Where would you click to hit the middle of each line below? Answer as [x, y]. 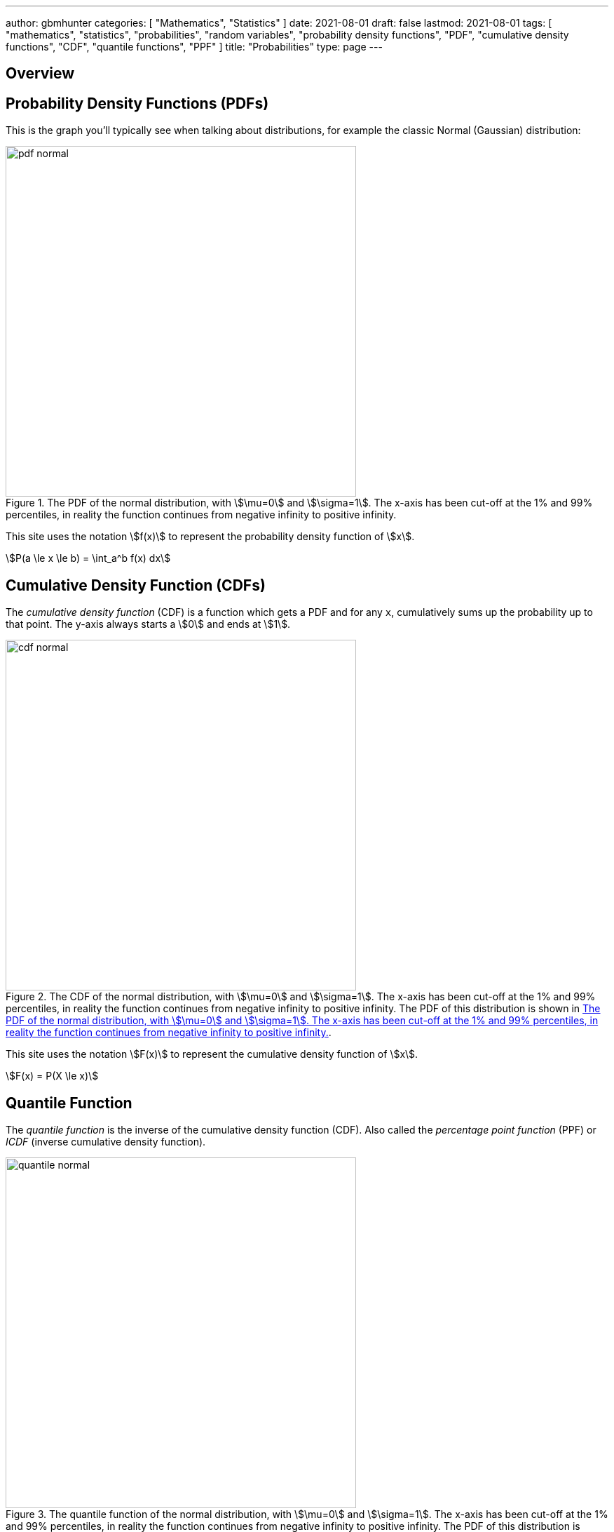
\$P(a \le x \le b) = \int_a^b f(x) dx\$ [88, 558]
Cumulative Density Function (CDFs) [136, 585]
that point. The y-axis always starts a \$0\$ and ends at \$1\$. [148, 624]
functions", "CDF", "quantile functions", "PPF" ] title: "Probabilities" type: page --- [194, 47]
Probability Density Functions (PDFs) [137, 103]
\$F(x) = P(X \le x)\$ [52, 1076]
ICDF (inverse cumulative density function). [106, 1141]
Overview [40, 74]
